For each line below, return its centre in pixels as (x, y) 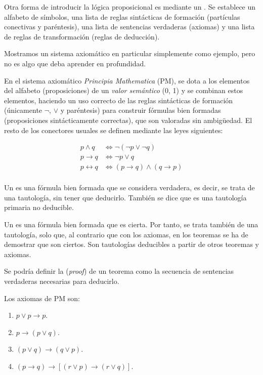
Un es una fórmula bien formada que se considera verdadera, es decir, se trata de (129, 187)
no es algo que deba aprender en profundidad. (75, 63)
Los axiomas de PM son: (42, 298)
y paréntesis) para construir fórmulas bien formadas (141, 110)
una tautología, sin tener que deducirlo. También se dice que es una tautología (125, 197)
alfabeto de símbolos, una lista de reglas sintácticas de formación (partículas (122, 16)
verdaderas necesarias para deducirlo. (62, 281)
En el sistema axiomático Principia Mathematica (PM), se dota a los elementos (127, 80)
